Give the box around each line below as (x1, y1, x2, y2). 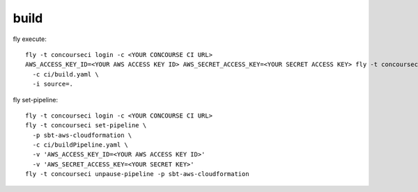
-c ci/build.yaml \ (32, 70, 99, 78)
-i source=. (32, 80, 73, 88)
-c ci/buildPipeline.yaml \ (32, 141, 129, 149)
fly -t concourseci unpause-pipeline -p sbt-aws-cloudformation (25, 170, 250, 178)
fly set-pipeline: (13, 95, 59, 104)
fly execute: (13, 35, 47, 43)
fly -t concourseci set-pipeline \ (25, 122, 147, 129)
